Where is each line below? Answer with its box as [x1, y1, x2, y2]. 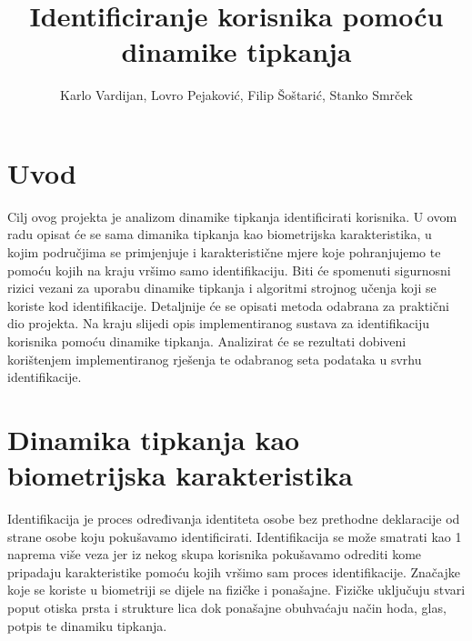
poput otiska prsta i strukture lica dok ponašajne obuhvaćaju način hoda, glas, [7, 598, 447, 617]
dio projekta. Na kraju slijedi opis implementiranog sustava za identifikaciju [7, 314, 430, 333]
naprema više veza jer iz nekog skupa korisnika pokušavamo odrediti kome [7, 545, 422, 564]
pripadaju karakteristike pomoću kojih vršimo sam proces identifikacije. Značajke [7, 562, 460, 581]
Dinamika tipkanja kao [7, 420, 300, 457]
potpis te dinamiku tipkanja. [7, 616, 167, 635]
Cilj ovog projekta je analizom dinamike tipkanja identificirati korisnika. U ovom [7, 206, 457, 225]
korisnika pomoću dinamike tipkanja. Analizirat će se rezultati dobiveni [7, 332, 407, 350]
